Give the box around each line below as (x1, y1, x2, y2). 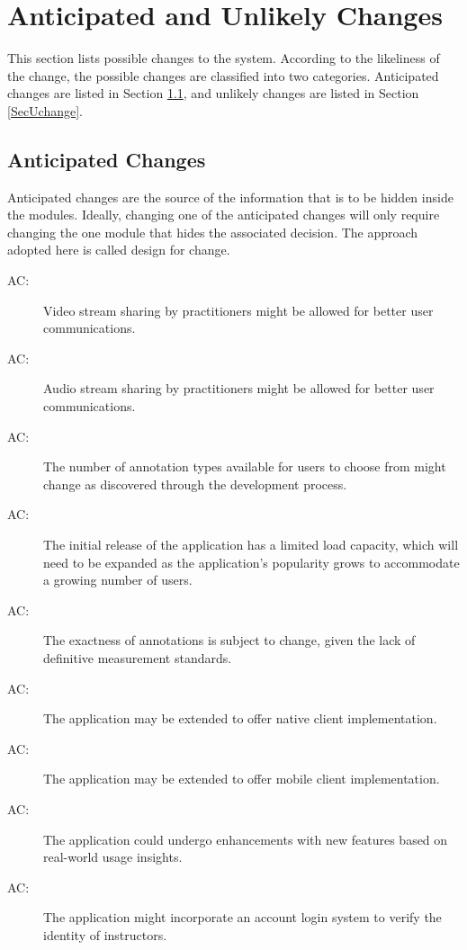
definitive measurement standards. (43, 648, 232, 667)
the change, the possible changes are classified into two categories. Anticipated (7, 66, 439, 85)
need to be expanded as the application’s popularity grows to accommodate (43, 552, 460, 571)
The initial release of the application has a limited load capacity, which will (43, 535, 459, 554)
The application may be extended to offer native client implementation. (43, 709, 437, 728)
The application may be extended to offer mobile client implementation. (43, 769, 440, 788)
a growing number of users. (43, 570, 193, 589)
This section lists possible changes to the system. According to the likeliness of (7, 49, 440, 67)
